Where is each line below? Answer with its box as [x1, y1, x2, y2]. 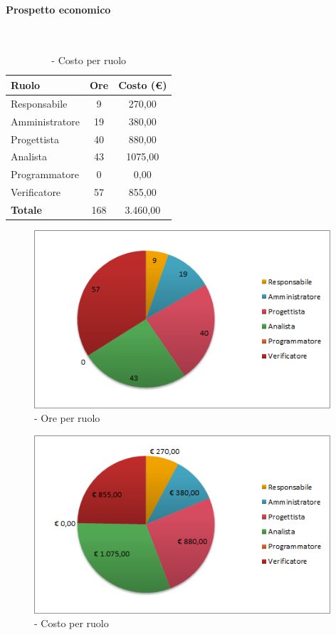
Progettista [11, 131, 59, 146]
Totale [11, 202, 42, 217]
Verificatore [11, 185, 61, 200]
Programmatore [11, 167, 79, 182]
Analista [11, 149, 48, 164]
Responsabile [11, 95, 68, 110]
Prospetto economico [6, 1, 111, 16]
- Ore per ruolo [34, 411, 100, 425]
